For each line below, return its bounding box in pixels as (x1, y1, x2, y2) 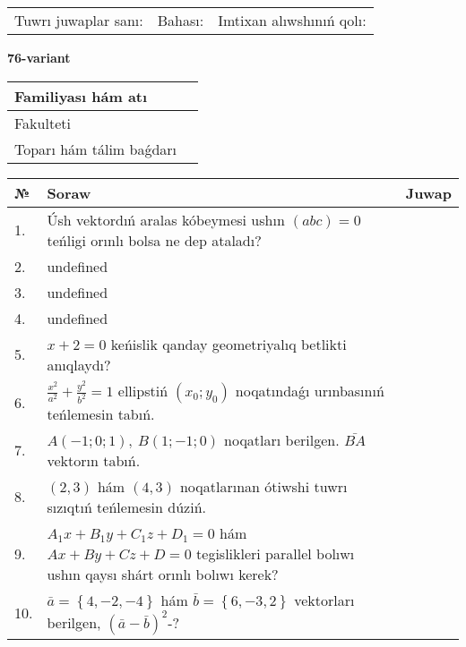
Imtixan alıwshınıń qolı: (218, 10, 367, 30)
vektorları (294, 589, 355, 610)
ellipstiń (117, 379, 168, 401)
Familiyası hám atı (14, 85, 148, 106)
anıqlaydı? (47, 353, 111, 375)
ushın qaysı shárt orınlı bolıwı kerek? (47, 563, 279, 584)
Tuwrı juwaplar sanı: (14, 10, 143, 30)
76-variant (7, 48, 71, 66)
